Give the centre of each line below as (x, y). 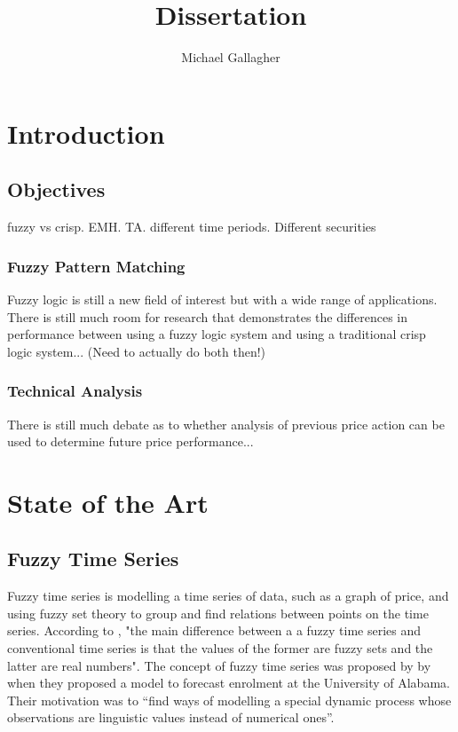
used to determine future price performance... (130, 441)
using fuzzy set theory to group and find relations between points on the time (218, 613)
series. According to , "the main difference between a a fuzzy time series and (214, 630)
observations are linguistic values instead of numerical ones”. (171, 717)
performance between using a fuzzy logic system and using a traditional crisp (217, 334)
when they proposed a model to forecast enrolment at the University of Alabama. (229, 683)
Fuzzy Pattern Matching (96, 266)
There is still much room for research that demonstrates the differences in (208, 316)
